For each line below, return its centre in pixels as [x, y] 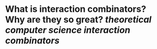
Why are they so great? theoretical [78, 20]
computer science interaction [68, 30]
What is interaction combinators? [76, 9]
